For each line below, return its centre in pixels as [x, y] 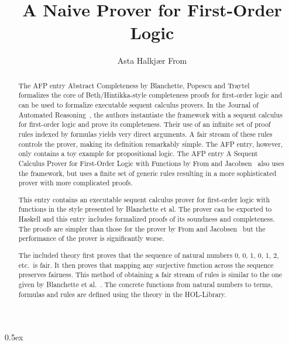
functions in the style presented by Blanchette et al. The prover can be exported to [145, 209]
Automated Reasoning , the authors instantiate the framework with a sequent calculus [150, 114]
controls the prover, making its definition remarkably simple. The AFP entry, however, [151, 144]
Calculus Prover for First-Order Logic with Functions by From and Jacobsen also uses [151, 163]
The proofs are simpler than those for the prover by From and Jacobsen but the [142, 228]
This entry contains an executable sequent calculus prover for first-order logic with [144, 199]
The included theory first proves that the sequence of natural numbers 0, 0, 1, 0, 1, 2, [149, 255]
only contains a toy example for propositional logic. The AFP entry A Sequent [138, 153]
